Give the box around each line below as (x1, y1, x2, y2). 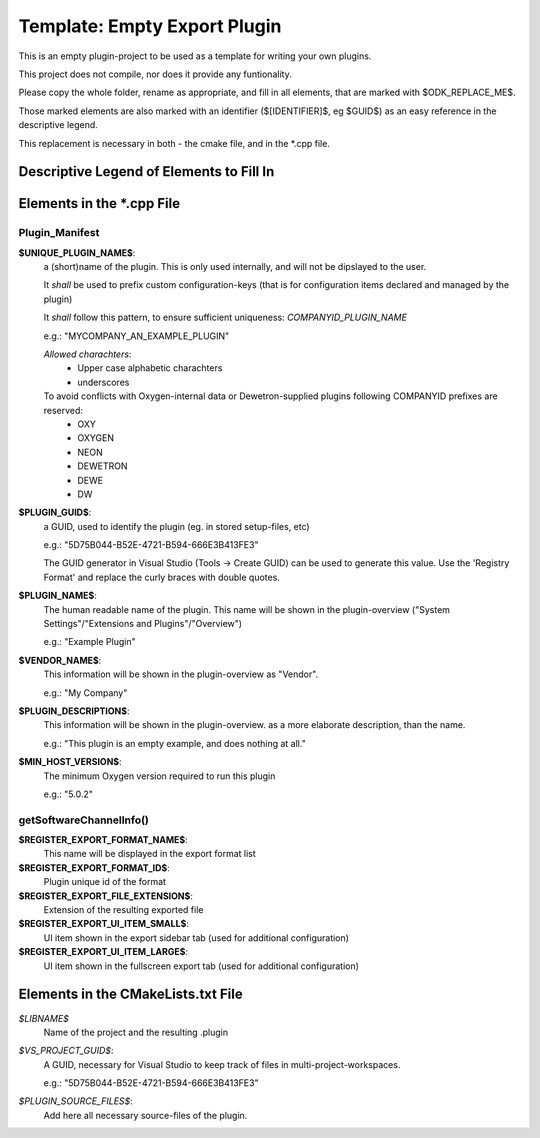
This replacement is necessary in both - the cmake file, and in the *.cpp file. (18, 137, 330, 149)
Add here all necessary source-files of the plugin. (43, 1109, 248, 1121)
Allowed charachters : (43, 348, 132, 360)
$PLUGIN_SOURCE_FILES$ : (18, 1095, 134, 1107)
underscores (77, 376, 130, 388)
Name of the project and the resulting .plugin (43, 1026, 229, 1038)
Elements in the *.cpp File (18, 195, 180, 212)
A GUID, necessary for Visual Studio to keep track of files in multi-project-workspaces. (43, 1058, 401, 1070)
